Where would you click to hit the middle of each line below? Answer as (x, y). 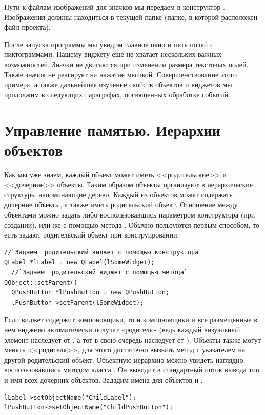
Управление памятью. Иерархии (112, 130)
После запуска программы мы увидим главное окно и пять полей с (109, 44)
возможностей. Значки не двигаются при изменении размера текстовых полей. (126, 64)
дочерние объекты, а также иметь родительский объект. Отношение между (121, 204)
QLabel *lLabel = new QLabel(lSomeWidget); (79, 262)
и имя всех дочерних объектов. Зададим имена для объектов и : (104, 379)
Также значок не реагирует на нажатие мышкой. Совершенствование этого (121, 74)
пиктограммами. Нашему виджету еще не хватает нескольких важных (113, 54)
